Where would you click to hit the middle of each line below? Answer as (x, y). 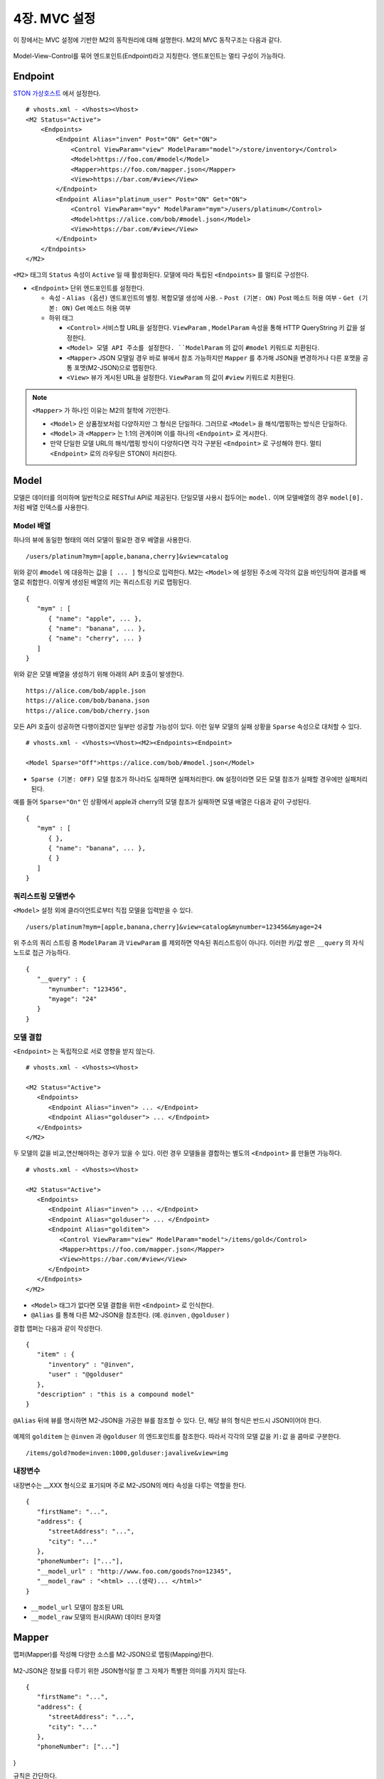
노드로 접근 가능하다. (42, 953)
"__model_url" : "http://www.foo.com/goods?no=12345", (134, 1571)
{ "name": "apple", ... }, (95, 618)
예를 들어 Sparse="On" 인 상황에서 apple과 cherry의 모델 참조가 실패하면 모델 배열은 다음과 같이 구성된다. (162, 802)
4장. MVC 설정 (54, 19)
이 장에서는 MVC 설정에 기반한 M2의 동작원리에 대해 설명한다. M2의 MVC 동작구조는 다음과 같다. (148, 40)
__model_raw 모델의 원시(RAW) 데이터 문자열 (96, 1617)
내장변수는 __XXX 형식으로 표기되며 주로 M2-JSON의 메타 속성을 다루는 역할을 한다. (130, 1485)
